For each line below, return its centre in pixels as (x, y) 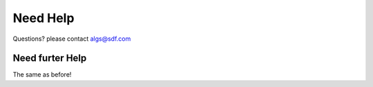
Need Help (44, 18)
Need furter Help (50, 58)
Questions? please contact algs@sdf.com (72, 39)
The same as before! (42, 75)
